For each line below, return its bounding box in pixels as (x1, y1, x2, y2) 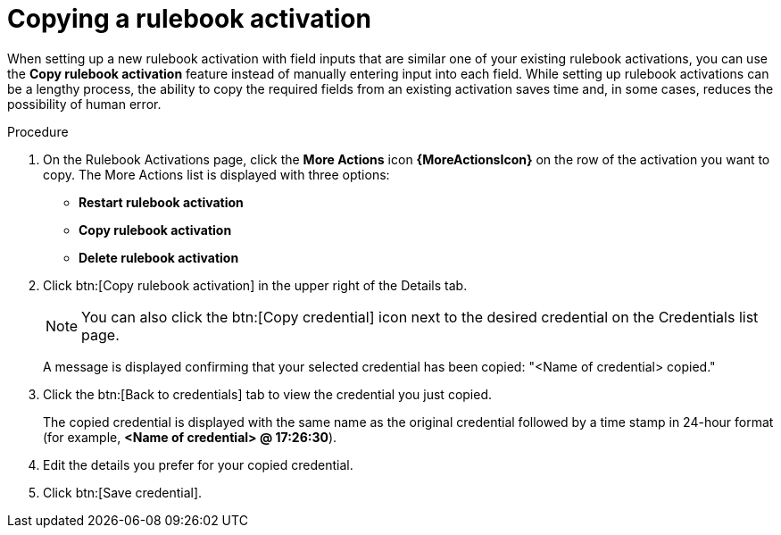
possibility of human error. (7, 96, 162, 112)
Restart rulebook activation (79, 194, 244, 210)
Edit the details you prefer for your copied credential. (43, 456, 353, 472)
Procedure (7, 123, 69, 139)
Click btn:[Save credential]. (43, 484, 203, 500)
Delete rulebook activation (79, 249, 239, 265)
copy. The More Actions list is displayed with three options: (43, 166, 390, 182)
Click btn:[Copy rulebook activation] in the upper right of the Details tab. (43, 277, 468, 293)
